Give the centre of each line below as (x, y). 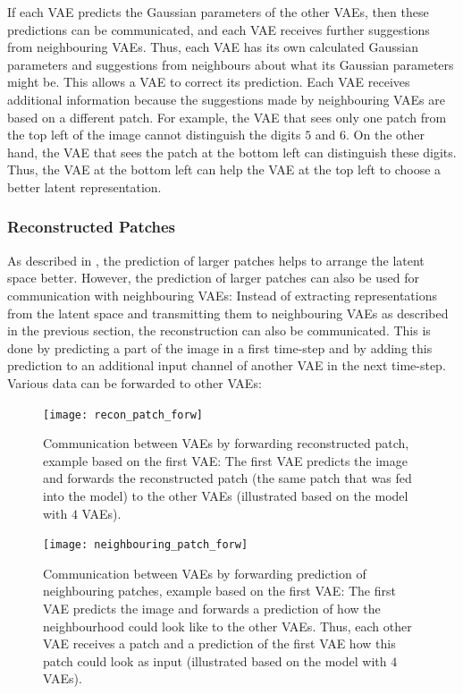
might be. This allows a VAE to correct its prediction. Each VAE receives (209, 82)
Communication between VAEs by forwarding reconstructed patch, (226, 443)
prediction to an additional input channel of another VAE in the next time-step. (227, 365)
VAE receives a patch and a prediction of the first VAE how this (219, 643)
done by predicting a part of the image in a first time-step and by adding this (220, 347)
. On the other (385, 135)
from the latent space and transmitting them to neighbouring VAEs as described (228, 313)
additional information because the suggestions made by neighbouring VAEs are (226, 99)
